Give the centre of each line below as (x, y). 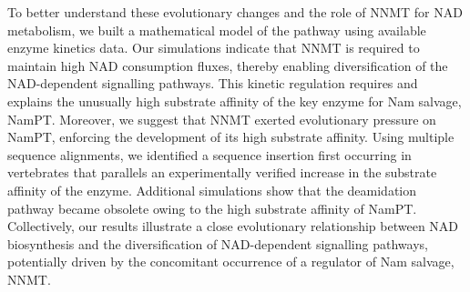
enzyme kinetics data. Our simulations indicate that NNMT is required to (214, 48)
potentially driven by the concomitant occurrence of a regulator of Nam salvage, (231, 262)
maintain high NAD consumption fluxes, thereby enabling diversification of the (228, 65)
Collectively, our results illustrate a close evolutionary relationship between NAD (233, 226)
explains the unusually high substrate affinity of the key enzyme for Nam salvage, (235, 101)
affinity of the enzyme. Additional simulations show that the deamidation (212, 190)
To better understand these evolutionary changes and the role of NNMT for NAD (235, 12)
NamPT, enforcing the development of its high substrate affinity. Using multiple (231, 137)
